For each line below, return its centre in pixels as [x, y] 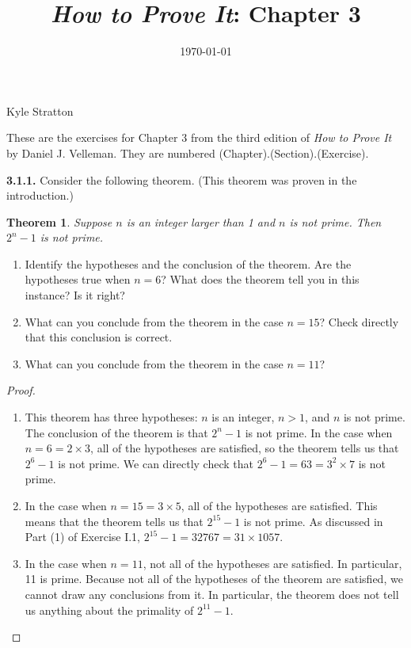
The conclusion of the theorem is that [116, 432]
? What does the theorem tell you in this [260, 279]
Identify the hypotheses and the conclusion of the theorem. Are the [188, 263]
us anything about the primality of [109, 610]
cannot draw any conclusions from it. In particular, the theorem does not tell [212, 594]
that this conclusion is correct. [99, 337]
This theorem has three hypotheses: [111, 417]
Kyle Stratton [40, 111]
